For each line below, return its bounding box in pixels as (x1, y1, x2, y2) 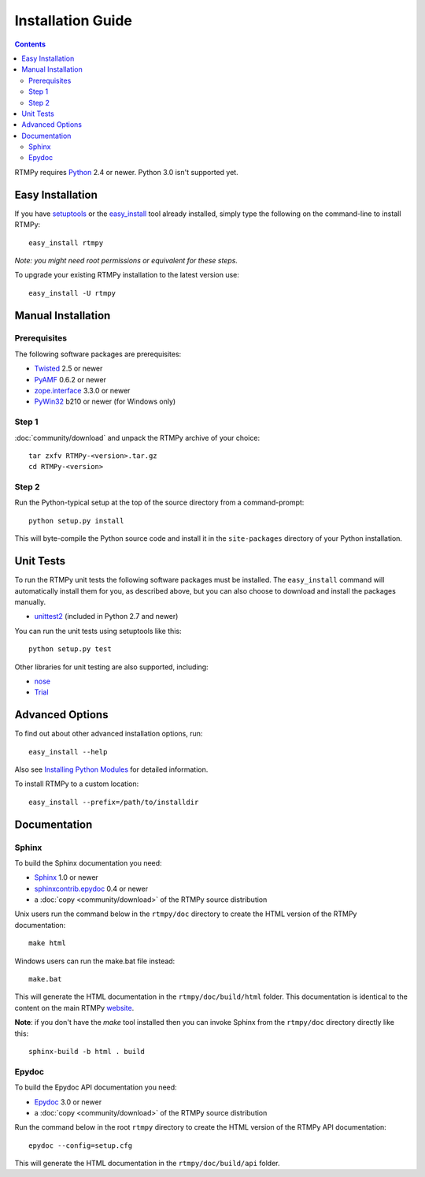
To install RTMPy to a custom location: (14, 779, 139, 788)
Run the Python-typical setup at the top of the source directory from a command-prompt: (14, 497, 305, 508)
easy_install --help (28, 747, 108, 756)
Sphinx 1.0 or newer (34, 873, 98, 882)
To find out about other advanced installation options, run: (14, 729, 203, 739)
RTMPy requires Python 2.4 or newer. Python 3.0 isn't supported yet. (14, 167, 239, 177)
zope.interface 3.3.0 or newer (34, 386, 131, 396)
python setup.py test (28, 645, 112, 654)
